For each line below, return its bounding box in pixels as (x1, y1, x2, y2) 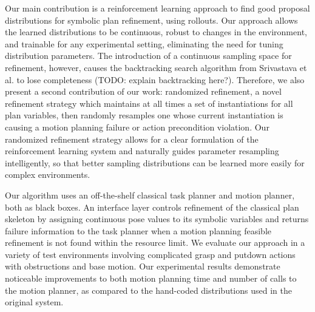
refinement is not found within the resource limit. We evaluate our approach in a (5, 236, 305, 249)
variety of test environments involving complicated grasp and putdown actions (5, 248, 296, 260)
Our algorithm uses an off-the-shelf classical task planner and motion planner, (5, 188, 295, 201)
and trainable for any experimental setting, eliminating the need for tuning (5, 37, 283, 50)
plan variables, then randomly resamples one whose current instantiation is (5, 109, 283, 121)
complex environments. (5, 168, 90, 181)
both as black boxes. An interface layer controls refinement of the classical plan (5, 200, 299, 213)
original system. (5, 296, 64, 308)
